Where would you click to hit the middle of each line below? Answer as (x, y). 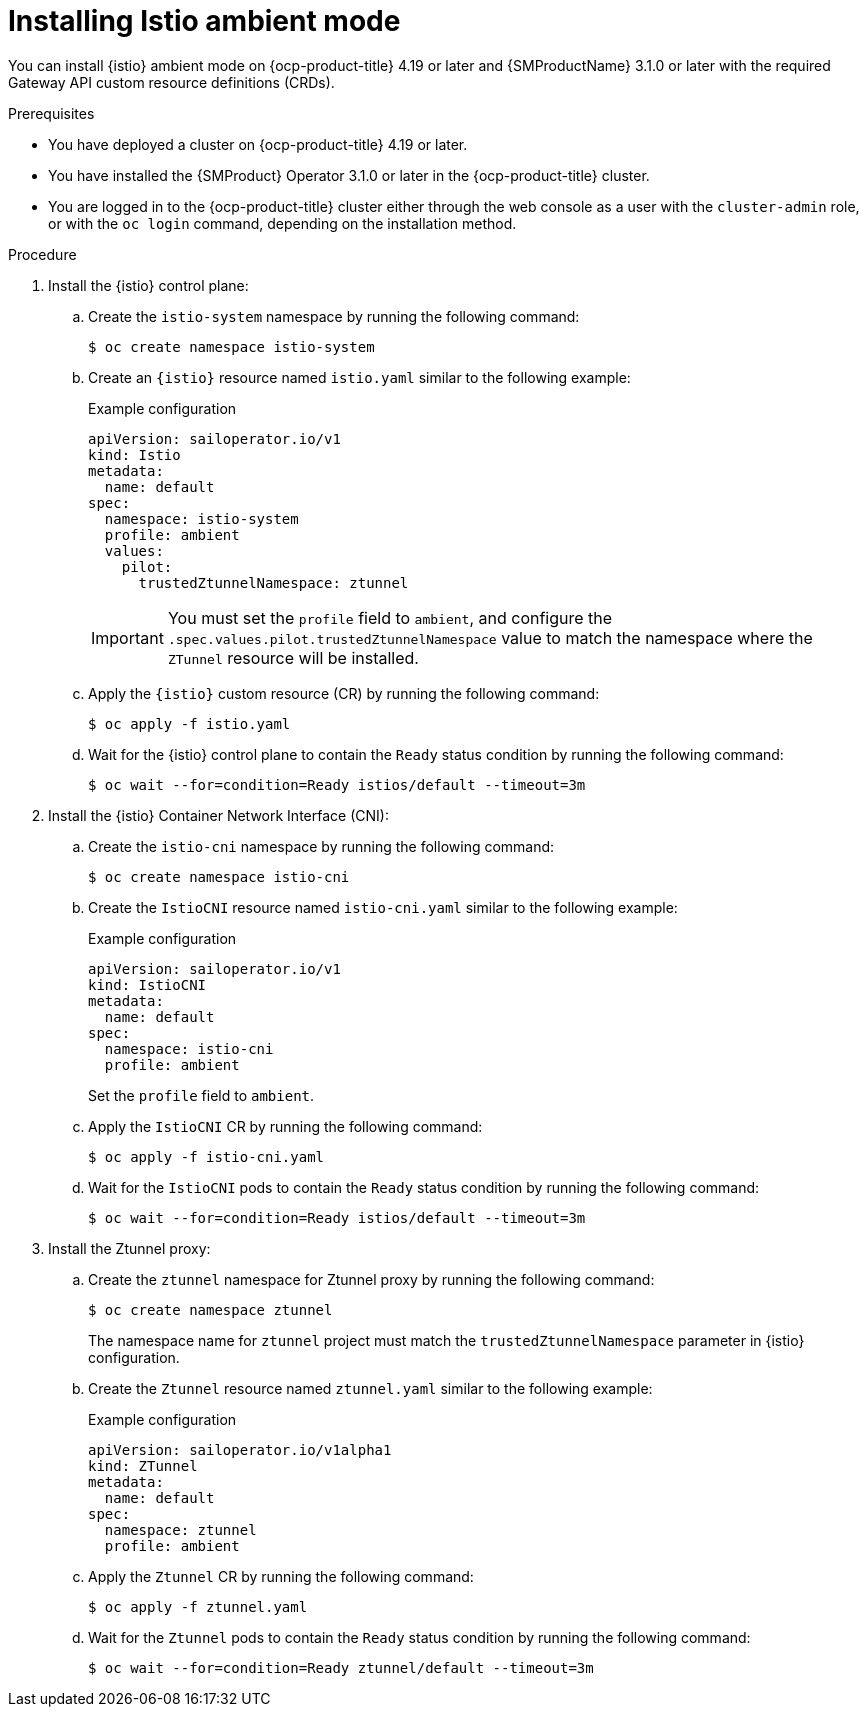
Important (127, 637)
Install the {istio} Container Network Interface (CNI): (218, 815)
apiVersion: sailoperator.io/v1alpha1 (240, 1449)
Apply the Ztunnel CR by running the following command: (281, 1576)
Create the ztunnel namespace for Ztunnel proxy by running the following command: (371, 1279)
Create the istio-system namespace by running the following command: (334, 316)
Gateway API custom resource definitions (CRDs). (171, 82)
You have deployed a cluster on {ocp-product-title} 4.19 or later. (258, 144)
